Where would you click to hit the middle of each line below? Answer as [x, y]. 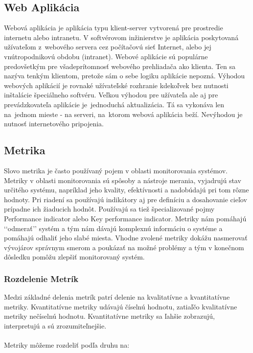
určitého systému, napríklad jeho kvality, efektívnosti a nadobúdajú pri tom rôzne [126, 190]
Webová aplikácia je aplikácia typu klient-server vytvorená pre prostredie [114, 28]
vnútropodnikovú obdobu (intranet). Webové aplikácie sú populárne [106, 56]
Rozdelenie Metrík [41, 278]
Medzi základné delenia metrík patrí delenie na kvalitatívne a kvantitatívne [117, 297]
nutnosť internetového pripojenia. [54, 124]
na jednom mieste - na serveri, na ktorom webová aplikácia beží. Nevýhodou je [123, 114]
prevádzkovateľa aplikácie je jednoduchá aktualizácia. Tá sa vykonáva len [114, 104]
